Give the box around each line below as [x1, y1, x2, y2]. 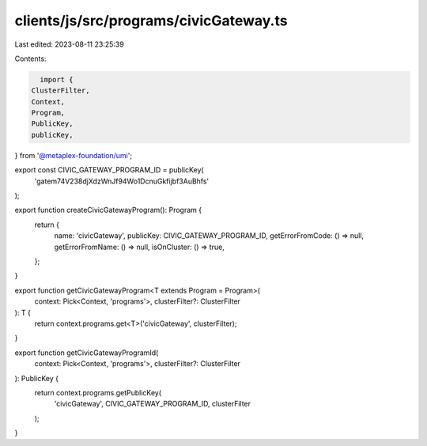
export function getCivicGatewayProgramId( [14, 348, 159, 357]
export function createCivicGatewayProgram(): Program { [14, 206, 202, 215]
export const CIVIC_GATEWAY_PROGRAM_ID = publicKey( [14, 165, 205, 175]
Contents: [14, 54, 47, 63]
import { [40, 75, 74, 84]
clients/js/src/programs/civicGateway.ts [14, 12, 288, 29]
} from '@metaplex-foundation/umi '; [14, 150, 133, 160]
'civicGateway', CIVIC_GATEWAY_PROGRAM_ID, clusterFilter [54, 399, 251, 409]
